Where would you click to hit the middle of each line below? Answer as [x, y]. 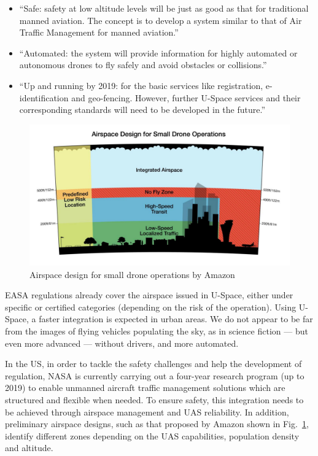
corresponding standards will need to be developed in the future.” [142, 110]
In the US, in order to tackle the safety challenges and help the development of [153, 364]
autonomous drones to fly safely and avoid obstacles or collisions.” [143, 65]
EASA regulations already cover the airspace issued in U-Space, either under [149, 295]
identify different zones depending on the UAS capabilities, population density [152, 435]
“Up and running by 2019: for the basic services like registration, [141, 85]
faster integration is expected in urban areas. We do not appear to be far [176, 319]
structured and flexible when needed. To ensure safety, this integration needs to [154, 399]
